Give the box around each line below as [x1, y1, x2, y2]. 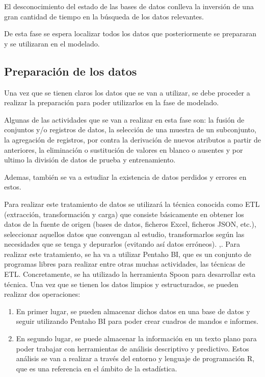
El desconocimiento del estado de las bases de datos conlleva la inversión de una [4, 1, 254, 11]
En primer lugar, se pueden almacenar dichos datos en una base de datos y [16, 305, 250, 316]
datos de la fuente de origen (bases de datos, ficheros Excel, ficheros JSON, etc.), [4, 219, 256, 229]
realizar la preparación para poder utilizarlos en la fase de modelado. [4, 97, 219, 108]
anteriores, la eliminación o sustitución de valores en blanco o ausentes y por [4, 144, 243, 155]
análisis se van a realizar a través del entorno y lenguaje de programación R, [16, 353, 255, 364]
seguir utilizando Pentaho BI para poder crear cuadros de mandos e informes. [16, 316, 258, 326]
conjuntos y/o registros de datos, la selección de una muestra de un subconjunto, [4, 124, 256, 135]
